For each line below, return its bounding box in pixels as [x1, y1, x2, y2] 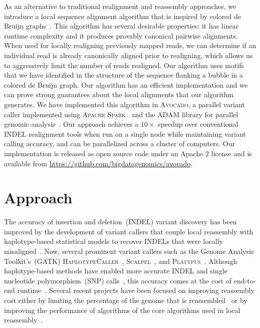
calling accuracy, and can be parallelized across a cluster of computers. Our [4, 138, 235, 149]
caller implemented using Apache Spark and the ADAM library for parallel [4, 109, 238, 119]
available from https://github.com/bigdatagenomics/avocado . [4, 158, 193, 168]
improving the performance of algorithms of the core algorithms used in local [4, 304, 240, 315]
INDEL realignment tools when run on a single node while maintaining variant [4, 128, 246, 139]
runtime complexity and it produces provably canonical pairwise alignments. [4, 30, 238, 41]
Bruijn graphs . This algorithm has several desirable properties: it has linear [4, 21, 239, 31]
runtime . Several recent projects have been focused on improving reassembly [17, 285, 254, 295]
